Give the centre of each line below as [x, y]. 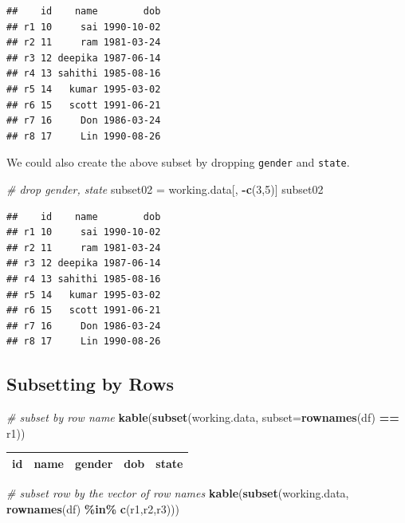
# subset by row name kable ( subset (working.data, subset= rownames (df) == [203, 417]
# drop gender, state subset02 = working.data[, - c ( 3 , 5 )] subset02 [165, 189]
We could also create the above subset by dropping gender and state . [178, 162]
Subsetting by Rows [90, 384]
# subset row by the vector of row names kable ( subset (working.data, [178, 492]
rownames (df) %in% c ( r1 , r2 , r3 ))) [93, 508]
